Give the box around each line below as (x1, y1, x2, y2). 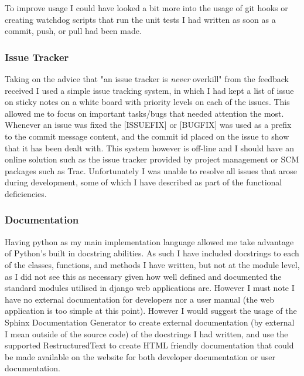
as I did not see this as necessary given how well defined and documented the (5, 270, 282, 282)
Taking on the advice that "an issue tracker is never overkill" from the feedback (5, 73, 289, 84)
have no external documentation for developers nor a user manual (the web (5, 293, 275, 305)
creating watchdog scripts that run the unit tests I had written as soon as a (5, 13, 276, 25)
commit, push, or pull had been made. (5, 25, 142, 37)
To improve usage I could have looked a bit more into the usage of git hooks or (5, 2, 288, 13)
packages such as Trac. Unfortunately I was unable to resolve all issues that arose (5, 164, 297, 177)
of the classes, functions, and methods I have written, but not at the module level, (5, 258, 300, 270)
